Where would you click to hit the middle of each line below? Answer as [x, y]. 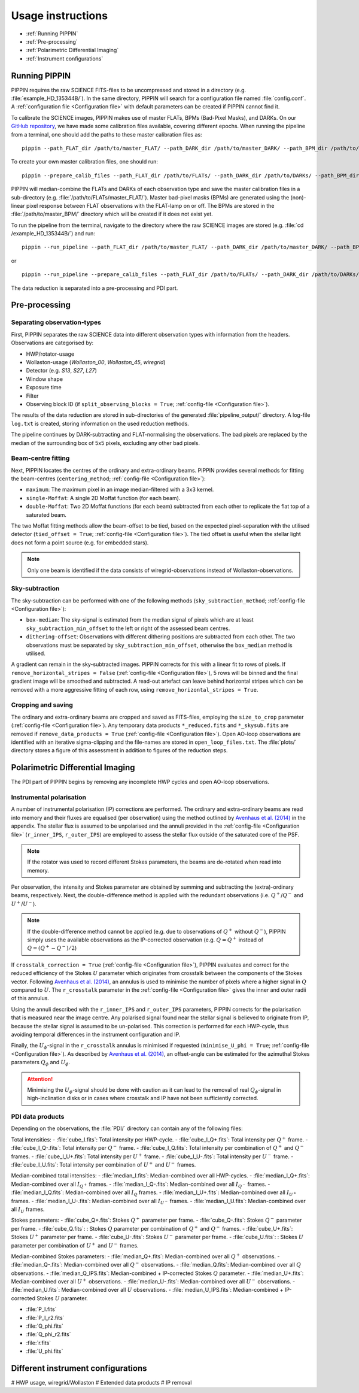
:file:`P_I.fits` [41, 1309]
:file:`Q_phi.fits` [45, 1326]
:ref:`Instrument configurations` [65, 58]
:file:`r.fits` [39, 1343]
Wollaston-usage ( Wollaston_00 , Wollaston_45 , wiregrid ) [96, 362]
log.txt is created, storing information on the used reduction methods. [100, 423]
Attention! [40, 1079]
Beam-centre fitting [40, 458]
